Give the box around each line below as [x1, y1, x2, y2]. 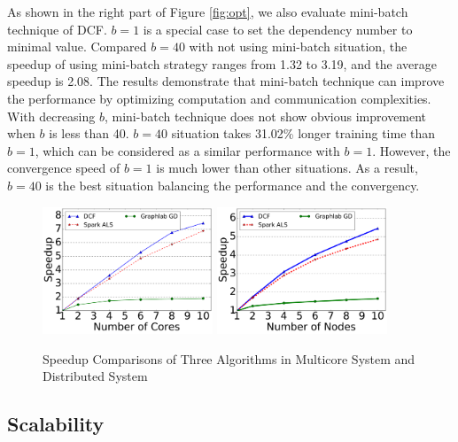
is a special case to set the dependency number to [143, 19, 413, 38]
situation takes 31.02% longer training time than [171, 124, 436, 143]
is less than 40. [49, 124, 129, 143]
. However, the [372, 141, 451, 159]
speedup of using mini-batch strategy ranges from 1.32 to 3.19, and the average [7, 54, 438, 73]
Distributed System [43, 367, 148, 385]
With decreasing [7, 106, 96, 125]
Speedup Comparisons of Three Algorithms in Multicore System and [43, 349, 415, 368]
